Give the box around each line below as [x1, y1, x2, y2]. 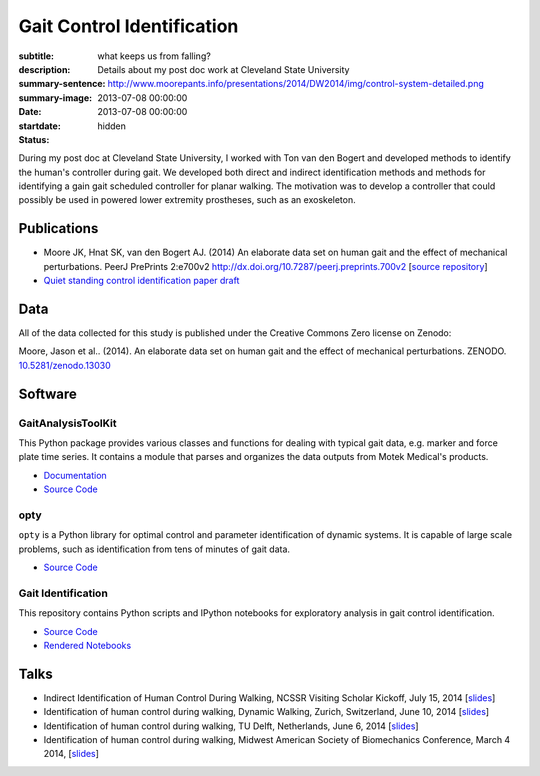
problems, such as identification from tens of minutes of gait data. [18, 543, 290, 555]
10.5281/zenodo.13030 [18, 359, 112, 371]
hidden [97, 120, 127, 132]
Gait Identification [18, 586, 109, 600]
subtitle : [18, 50, 55, 62]
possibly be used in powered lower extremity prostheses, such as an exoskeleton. [18, 194, 356, 206]
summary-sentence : [18, 78, 106, 90]
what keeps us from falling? [97, 50, 212, 62]
